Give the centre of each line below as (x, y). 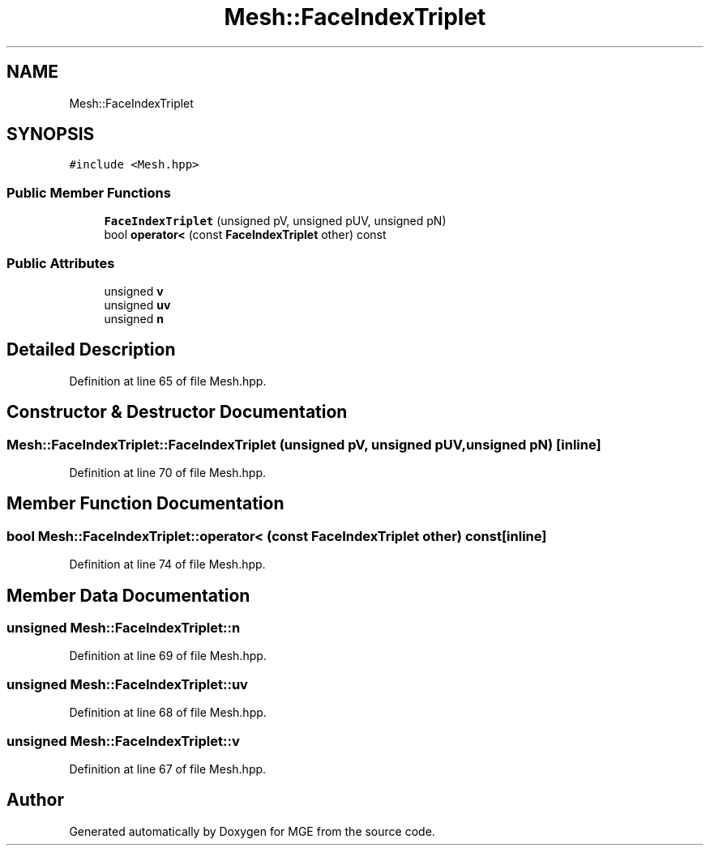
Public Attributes (61, 263)
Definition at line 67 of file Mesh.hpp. (168, 769)
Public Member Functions (89, 192)
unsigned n (134, 318)
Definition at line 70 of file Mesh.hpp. (168, 473)
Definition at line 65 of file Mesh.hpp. (168, 381)
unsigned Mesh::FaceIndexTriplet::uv (127, 684)
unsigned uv (137, 305)
